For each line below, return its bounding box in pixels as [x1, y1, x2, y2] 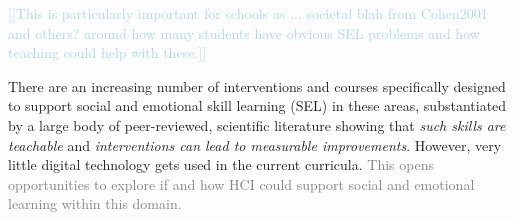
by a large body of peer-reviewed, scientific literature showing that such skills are [8, 114, 506, 135]
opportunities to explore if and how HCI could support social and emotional [8, 173, 475, 194]
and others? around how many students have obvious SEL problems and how [8, 22, 480, 43]
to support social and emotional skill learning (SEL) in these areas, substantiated [8, 95, 507, 116]
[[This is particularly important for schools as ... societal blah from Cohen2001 [8, 3, 488, 23]
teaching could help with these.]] [8, 42, 207, 63]
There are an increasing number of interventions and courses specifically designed [8, 75, 506, 96]
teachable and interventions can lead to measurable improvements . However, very [8, 134, 502, 155]
